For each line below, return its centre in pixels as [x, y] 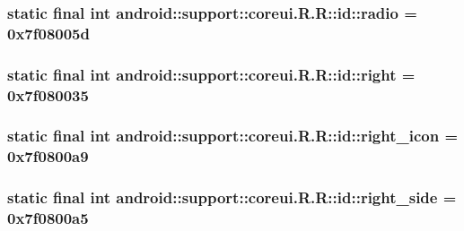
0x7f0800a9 [48, 156]
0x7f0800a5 [48, 218]
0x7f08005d [48, 33]
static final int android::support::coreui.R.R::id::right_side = [232, 197]
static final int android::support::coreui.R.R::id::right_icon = [233, 136]
